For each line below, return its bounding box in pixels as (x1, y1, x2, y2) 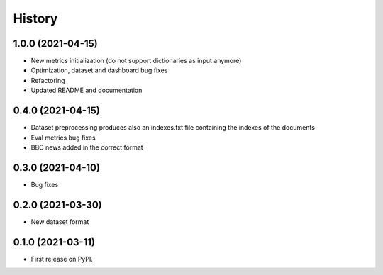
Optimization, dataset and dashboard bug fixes (30, 66, 168, 74)
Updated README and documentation (30, 86, 143, 95)
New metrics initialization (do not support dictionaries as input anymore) (30, 57, 242, 65)
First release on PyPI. (30, 254, 94, 263)
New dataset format (30, 217, 89, 226)
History (13, 11, 58, 26)
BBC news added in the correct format (30, 142, 143, 152)
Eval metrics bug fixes (30, 133, 96, 142)
